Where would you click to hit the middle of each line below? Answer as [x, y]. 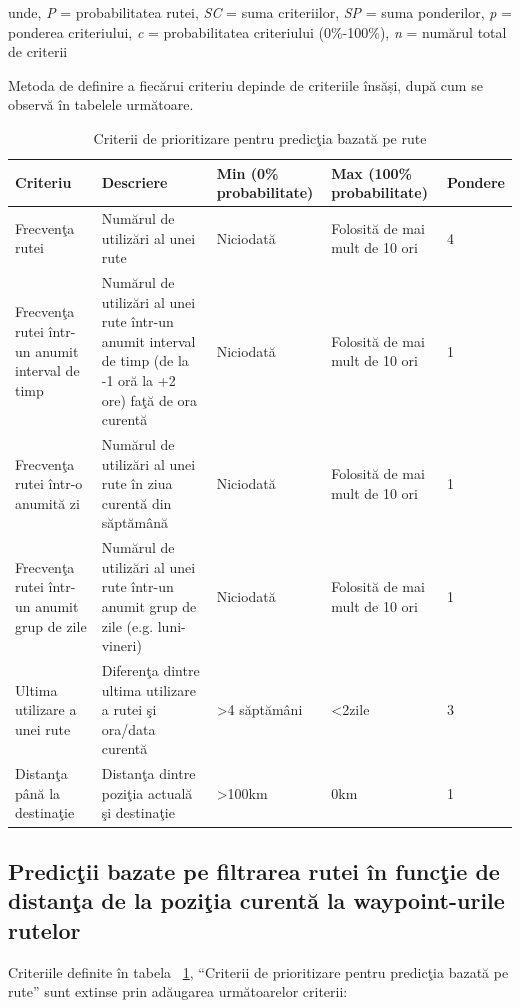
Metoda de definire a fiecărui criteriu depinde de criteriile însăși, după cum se [245, 84]
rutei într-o [49, 483]
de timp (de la [145, 360]
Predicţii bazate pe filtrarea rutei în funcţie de [254, 870]
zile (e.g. [127, 625]
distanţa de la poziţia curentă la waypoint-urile [256, 900]
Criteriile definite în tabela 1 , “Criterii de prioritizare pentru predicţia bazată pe [258, 971]
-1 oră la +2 [138, 380]
